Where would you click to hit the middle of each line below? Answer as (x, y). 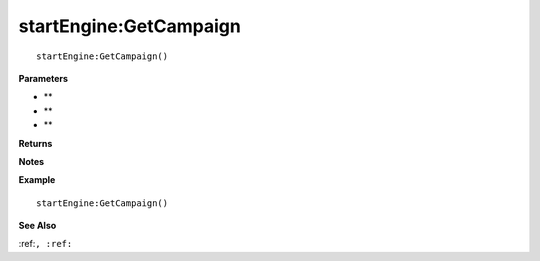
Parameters (43, 78)
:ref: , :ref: (45, 244)
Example (37, 180)
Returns (35, 143)
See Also (37, 226)
